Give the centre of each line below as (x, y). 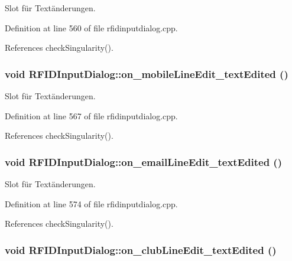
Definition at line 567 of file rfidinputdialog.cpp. (91, 115)
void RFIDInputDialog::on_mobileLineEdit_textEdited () (147, 74)
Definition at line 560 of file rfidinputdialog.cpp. (91, 27)
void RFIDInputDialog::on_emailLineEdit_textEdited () (143, 162)
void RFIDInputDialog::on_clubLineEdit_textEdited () (141, 249)
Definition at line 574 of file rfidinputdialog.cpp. (91, 203)
